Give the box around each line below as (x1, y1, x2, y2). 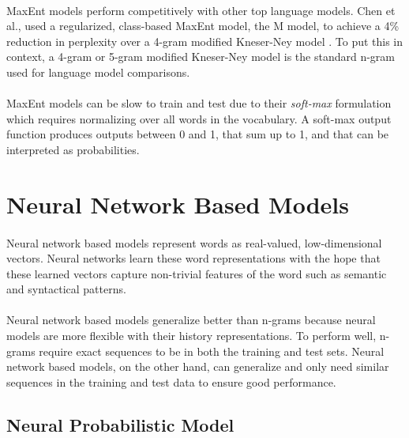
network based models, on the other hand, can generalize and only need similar (6, 358, 389, 375)
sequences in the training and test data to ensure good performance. (6, 373, 336, 390)
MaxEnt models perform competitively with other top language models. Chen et (6, 2, 396, 18)
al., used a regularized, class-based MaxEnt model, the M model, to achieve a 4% (6, 17, 400, 34)
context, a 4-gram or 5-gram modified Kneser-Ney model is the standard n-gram (6, 48, 395, 65)
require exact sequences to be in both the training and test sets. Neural (39, 342, 385, 359)
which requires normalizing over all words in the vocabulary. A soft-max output (6, 110, 392, 126)
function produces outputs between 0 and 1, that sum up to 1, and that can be (6, 126, 389, 142)
